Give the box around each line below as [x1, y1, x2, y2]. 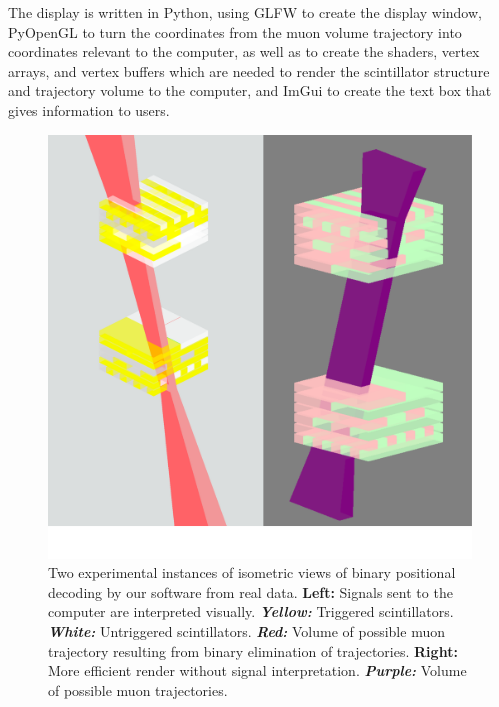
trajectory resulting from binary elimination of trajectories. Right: [48, 640, 458, 661]
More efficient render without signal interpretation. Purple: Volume [48, 660, 467, 681]
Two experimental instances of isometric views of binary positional [48, 562, 456, 583]
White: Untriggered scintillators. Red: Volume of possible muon [48, 620, 445, 641]
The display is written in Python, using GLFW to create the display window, [8, 2, 482, 22]
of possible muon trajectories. [48, 679, 228, 700]
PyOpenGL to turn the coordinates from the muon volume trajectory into [8, 21, 462, 42]
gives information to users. [8, 99, 170, 120]
